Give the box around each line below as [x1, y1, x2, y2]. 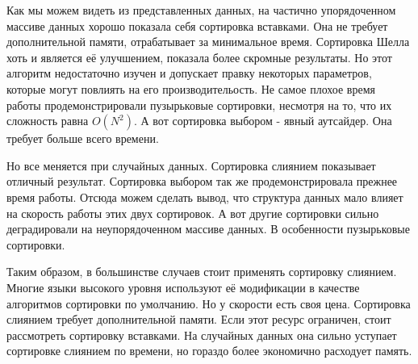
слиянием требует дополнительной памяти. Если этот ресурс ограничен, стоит [6, 311, 391, 328]
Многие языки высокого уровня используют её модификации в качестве [6, 278, 360, 295]
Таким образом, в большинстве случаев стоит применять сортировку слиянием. [6, 263, 397, 280]
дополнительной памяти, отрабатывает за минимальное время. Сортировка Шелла [6, 33, 410, 50]
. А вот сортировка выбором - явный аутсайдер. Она [134, 112, 392, 129]
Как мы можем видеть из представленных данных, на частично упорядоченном [6, 2, 396, 18]
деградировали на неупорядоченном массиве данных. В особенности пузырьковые [6, 220, 410, 237]
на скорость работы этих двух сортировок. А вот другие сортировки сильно [6, 204, 379, 221]
